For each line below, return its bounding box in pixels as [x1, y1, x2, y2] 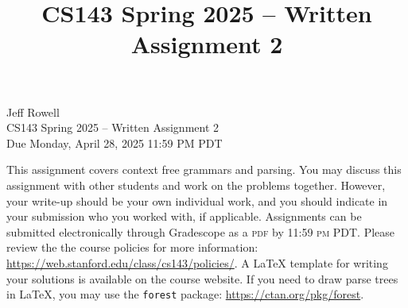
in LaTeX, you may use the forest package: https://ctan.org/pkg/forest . [6, 286, 364, 302]
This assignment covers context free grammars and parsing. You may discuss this [6, 161, 402, 178]
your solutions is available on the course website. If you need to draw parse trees [6, 270, 398, 287]
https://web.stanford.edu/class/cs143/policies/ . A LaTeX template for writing [6, 254, 388, 271]
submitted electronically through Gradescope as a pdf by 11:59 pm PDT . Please [6, 223, 395, 240]
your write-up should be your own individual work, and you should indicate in [6, 192, 388, 209]
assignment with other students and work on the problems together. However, [6, 176, 386, 193]
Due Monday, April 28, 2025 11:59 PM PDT [6, 134, 223, 151]
